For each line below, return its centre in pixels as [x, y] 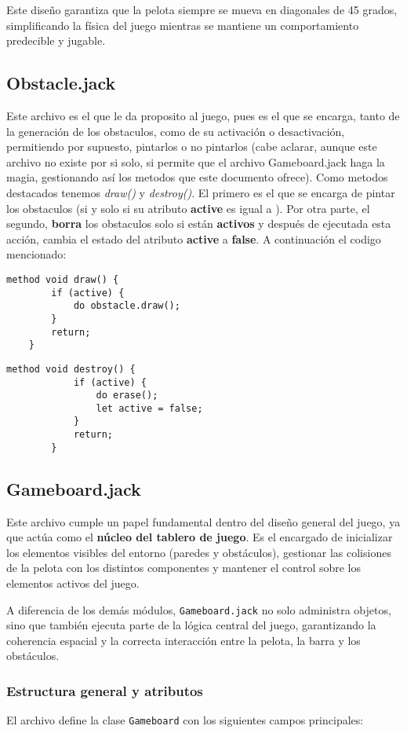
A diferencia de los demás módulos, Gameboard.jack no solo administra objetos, [199, 609]
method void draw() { [63, 279]
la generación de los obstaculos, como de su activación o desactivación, [176, 131]
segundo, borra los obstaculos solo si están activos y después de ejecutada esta [199, 224]
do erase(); [127, 396]
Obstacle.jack [61, 83]
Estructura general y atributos [105, 690]
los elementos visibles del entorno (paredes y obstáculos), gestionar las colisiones [199, 552]
